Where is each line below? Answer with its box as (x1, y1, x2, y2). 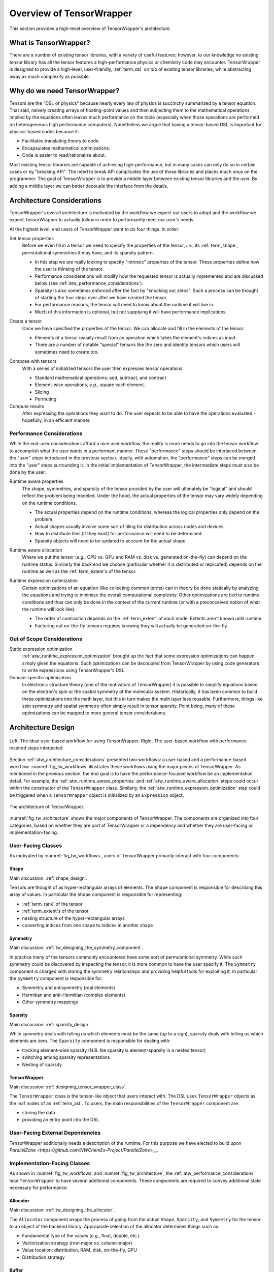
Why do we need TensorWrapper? (9, 86, 120, 95)
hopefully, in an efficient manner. (22, 417, 91, 423)
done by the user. (9, 469, 46, 475)
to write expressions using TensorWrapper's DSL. (22, 667, 126, 674)
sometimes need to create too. (35, 349, 99, 355)
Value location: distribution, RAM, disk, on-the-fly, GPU (22, 1247, 137, 1253)
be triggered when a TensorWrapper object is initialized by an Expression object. (9, 792, 184, 798)
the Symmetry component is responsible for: (9, 975, 103, 981)
